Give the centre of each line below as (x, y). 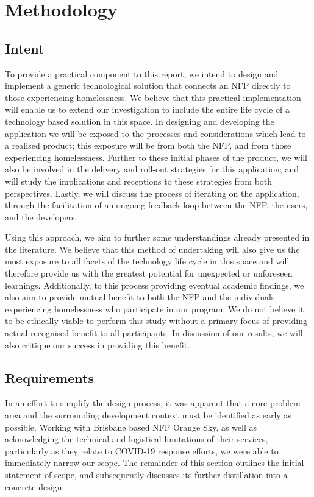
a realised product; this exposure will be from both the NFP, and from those (148, 145)
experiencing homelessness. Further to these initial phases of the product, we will (156, 157)
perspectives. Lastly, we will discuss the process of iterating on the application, (152, 193)
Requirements (49, 377)
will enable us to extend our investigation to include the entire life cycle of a (147, 109)
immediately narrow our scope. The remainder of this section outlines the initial (155, 463)
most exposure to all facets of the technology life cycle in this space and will (147, 261)
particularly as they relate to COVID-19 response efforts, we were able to (142, 450)
